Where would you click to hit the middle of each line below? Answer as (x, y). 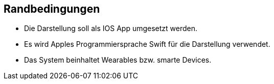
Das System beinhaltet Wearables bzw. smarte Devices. (118, 60)
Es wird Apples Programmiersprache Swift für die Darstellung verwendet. (147, 44)
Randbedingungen (52, 9)
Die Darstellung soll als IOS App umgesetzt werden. (111, 29)
